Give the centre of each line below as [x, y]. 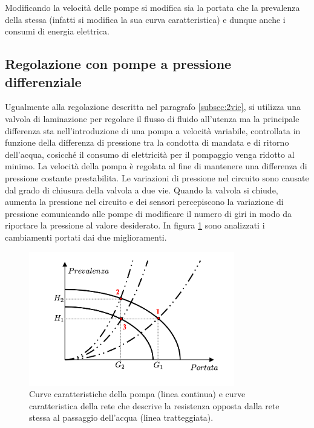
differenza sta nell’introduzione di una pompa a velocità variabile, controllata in [153, 130]
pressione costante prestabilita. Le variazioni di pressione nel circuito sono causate [157, 177]
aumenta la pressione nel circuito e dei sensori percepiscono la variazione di [144, 202]
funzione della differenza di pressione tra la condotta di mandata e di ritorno [147, 142]
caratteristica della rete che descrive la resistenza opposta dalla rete [154, 405]
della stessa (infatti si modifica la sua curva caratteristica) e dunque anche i [145, 19]
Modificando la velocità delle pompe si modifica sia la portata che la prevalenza [152, 7]
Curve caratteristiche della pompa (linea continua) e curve [137, 394]
